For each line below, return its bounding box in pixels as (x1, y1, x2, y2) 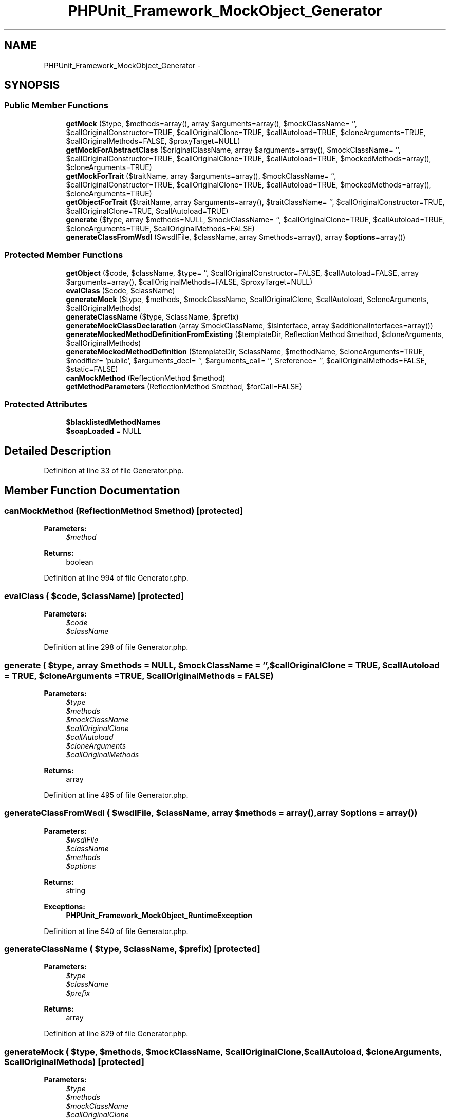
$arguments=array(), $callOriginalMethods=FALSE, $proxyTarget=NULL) (66, 277, 313, 286)
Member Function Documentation (4, 483, 180, 497)
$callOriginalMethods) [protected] (4, 1056, 144, 1067)
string (66, 886, 86, 895)
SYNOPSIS (4, 79, 60, 92)
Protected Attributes (4, 399, 87, 409)
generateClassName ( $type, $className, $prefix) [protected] (4, 944, 260, 954)
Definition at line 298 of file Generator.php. (44, 643, 189, 652)
